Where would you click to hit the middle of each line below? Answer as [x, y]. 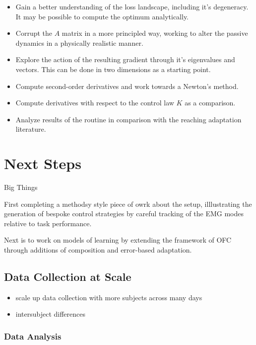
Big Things [21, 187]
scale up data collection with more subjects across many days [109, 297]
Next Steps [43, 163]
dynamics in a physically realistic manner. [79, 43]
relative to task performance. [48, 223]
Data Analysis [33, 336]
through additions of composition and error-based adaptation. [98, 250]
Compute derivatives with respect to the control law [95, 103]
